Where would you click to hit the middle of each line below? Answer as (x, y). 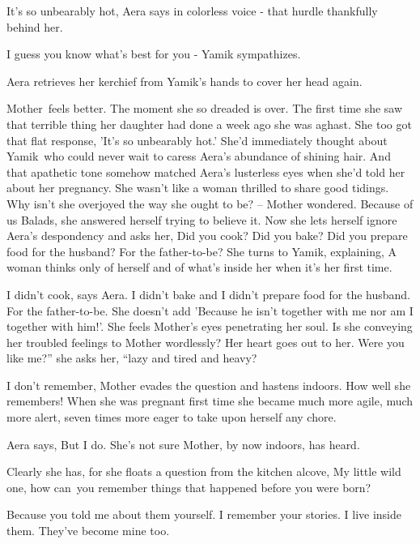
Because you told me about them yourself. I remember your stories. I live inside (204, 514)
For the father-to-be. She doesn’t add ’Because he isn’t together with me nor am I (210, 310)
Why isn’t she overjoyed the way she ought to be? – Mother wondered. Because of (210, 203)
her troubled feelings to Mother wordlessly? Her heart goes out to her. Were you (206, 342)
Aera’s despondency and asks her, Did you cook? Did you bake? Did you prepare (207, 236)
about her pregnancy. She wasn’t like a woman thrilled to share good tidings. (198, 188)
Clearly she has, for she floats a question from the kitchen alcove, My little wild (204, 471)
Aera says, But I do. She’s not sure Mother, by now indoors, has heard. (183, 444)
